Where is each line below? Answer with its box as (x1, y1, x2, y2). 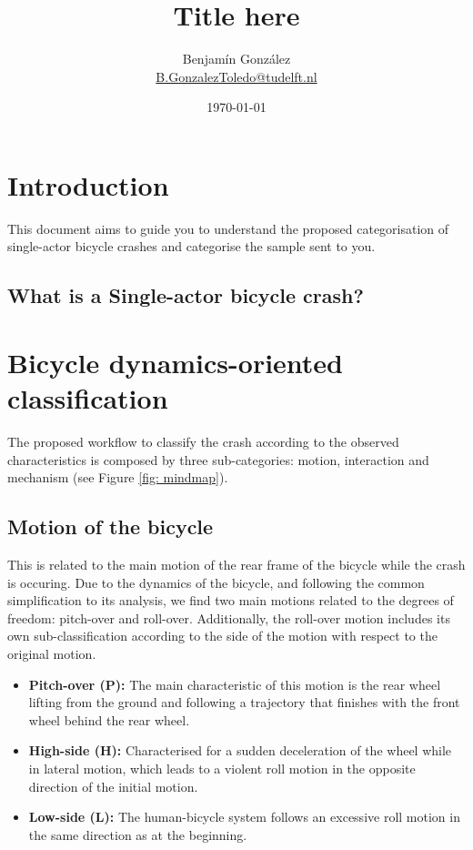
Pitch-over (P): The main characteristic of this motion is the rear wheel (28, 674, 441, 693)
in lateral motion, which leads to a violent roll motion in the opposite (28, 759, 416, 778)
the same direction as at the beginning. (28, 825, 247, 844)
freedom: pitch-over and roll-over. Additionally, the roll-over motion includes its (7, 608, 450, 627)
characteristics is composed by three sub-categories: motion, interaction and (7, 450, 429, 469)
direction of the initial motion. (28, 776, 198, 795)
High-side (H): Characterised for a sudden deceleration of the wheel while (28, 741, 452, 760)
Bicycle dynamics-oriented (7, 344, 344, 380)
